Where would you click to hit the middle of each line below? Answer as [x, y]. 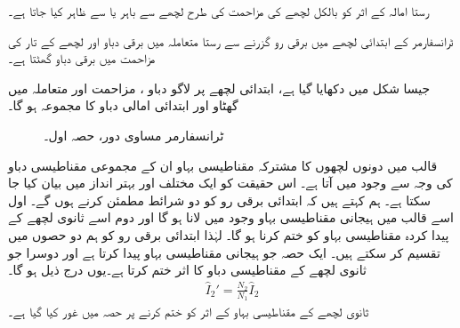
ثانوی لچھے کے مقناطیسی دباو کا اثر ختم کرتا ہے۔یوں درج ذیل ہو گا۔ [187, 270]
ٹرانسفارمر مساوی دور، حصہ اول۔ [134, 135]
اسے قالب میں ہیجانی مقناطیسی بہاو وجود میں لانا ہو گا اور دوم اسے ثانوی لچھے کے [231, 217]
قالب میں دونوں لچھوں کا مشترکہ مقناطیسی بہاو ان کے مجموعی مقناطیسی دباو [223, 165]
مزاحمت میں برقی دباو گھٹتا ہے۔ [82, 58]
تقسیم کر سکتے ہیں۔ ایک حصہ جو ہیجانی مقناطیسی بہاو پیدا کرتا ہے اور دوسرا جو [224, 252]
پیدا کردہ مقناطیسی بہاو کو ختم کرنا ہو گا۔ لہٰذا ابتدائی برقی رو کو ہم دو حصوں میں [229, 234]
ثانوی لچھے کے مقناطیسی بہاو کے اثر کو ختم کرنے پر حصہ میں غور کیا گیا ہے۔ [189, 312]
